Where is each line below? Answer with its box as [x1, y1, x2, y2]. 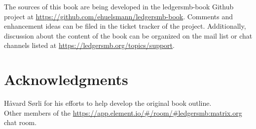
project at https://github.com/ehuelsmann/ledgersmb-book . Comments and [4, 11, 233, 21]
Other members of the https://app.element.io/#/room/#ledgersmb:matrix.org [4, 107, 242, 118]
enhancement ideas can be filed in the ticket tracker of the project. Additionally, [4, 21, 246, 31]
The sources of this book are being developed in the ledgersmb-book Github [4, 1, 234, 11]
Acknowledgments [4, 69, 128, 89]
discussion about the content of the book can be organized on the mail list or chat [4, 30, 253, 41]
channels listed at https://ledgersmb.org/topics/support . [4, 40, 175, 50]
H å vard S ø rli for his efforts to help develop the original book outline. [4, 98, 212, 108]
